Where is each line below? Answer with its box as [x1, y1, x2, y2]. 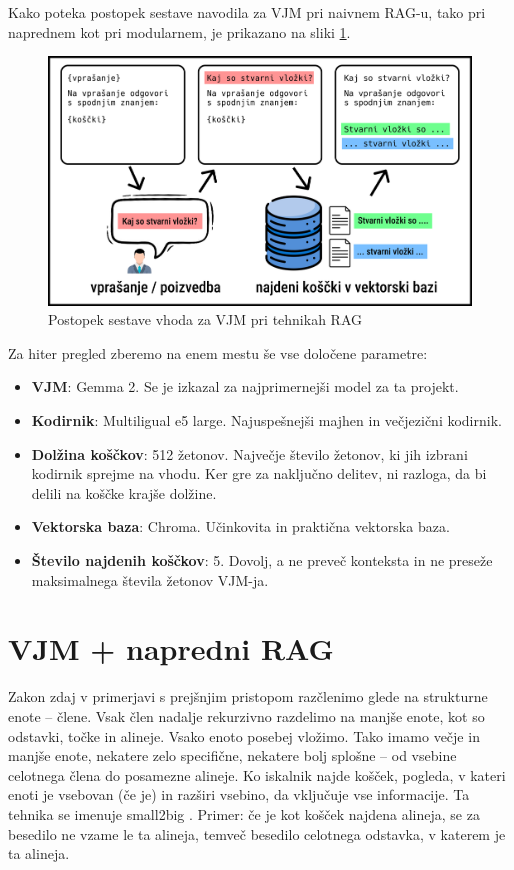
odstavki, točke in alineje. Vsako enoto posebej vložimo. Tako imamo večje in [8, 725, 480, 746]
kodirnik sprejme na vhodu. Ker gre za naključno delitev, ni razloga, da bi [31, 463, 487, 484]
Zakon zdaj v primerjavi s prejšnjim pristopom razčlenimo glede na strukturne [8, 686, 488, 707]
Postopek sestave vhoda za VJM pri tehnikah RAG [48, 309, 363, 330]
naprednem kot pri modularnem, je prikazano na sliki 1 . [8, 21, 351, 42]
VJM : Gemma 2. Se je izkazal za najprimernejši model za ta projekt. [31, 376, 459, 397]
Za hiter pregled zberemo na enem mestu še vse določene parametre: [8, 342, 428, 363]
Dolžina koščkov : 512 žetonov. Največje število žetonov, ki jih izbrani [31, 443, 468, 464]
